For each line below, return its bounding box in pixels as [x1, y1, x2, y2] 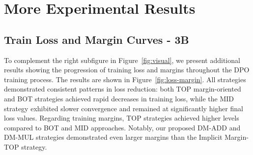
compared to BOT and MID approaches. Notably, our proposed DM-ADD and [4, 122, 241, 132]
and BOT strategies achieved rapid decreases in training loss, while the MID [4, 93, 234, 103]
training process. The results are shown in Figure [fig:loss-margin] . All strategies [4, 74, 246, 84]
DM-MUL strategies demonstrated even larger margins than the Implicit [4, 132, 223, 142]
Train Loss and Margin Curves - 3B [4, 31, 189, 47]
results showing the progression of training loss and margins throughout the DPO [4, 64, 250, 75]
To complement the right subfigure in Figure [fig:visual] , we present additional [4, 55, 240, 65]
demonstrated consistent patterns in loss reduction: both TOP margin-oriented [4, 84, 241, 94]
